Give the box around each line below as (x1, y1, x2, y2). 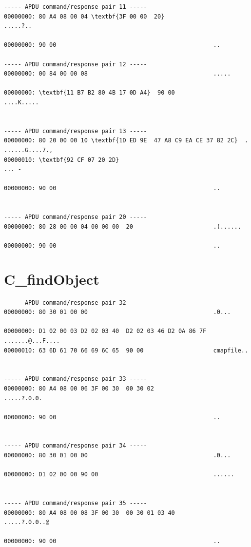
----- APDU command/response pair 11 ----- (4, 3, 147, 10)
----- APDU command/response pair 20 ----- (4, 214, 147, 221)
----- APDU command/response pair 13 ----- (4, 127, 147, 135)
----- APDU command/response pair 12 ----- (4, 60, 147, 68)
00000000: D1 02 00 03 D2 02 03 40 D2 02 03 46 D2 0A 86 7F (4, 328, 207, 335)
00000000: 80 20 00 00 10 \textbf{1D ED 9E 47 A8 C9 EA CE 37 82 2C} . (4, 137, 249, 144)
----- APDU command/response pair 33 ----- (4, 375, 147, 383)
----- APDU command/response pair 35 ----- (4, 500, 147, 507)
